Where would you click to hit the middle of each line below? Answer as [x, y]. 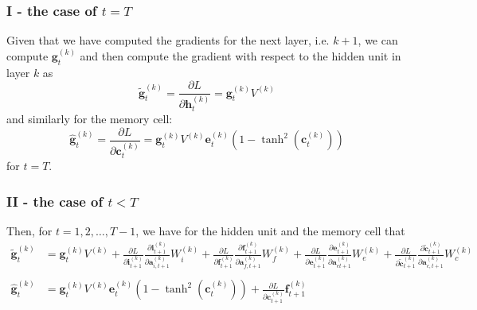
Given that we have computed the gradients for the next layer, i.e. [168, 40]
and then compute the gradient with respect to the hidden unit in [240, 55]
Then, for [29, 230]
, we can [378, 40]
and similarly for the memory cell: [90, 119]
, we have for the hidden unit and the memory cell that [270, 230]
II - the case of [55, 201]
